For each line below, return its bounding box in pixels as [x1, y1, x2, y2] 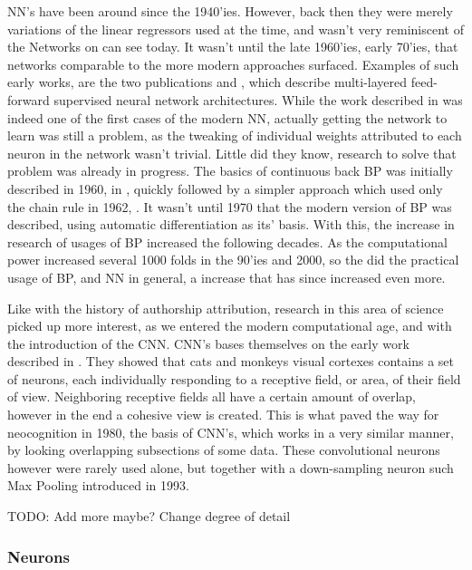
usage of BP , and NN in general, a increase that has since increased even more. [7, 267, 446, 286]
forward [7, 90, 50, 109]
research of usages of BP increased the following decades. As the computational [7, 232, 448, 251]
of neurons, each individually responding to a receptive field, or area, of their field [7, 369, 461, 388]
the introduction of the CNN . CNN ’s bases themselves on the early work [7, 333, 409, 353]
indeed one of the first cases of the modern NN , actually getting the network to [7, 108, 448, 127]
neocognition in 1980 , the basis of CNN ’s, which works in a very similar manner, [7, 422, 454, 441]
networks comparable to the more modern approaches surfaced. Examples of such [7, 54, 459, 73]
